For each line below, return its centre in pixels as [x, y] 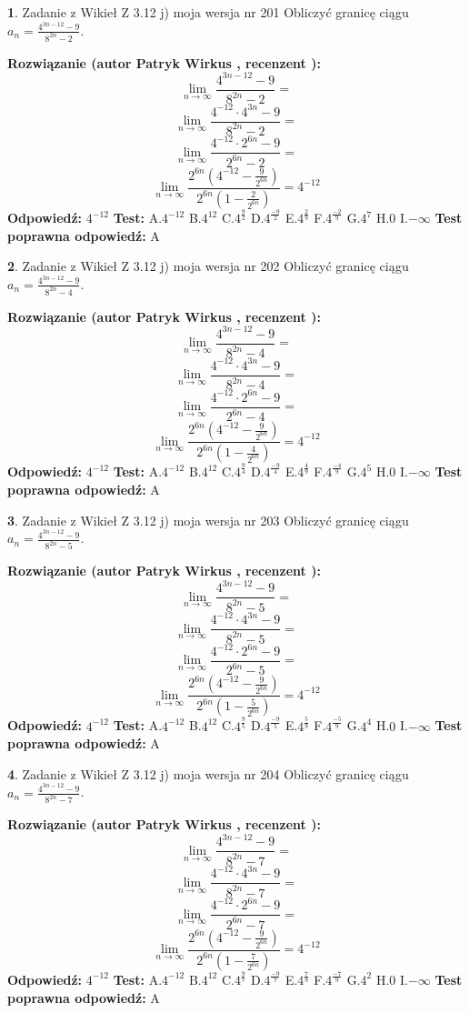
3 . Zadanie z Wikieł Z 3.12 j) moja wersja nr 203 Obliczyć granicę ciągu [208, 520]
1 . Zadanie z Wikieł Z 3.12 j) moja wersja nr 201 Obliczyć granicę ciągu [208, 12]
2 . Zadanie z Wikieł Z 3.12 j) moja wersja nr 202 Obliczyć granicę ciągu [208, 266]
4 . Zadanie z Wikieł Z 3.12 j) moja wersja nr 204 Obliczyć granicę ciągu [208, 773]
